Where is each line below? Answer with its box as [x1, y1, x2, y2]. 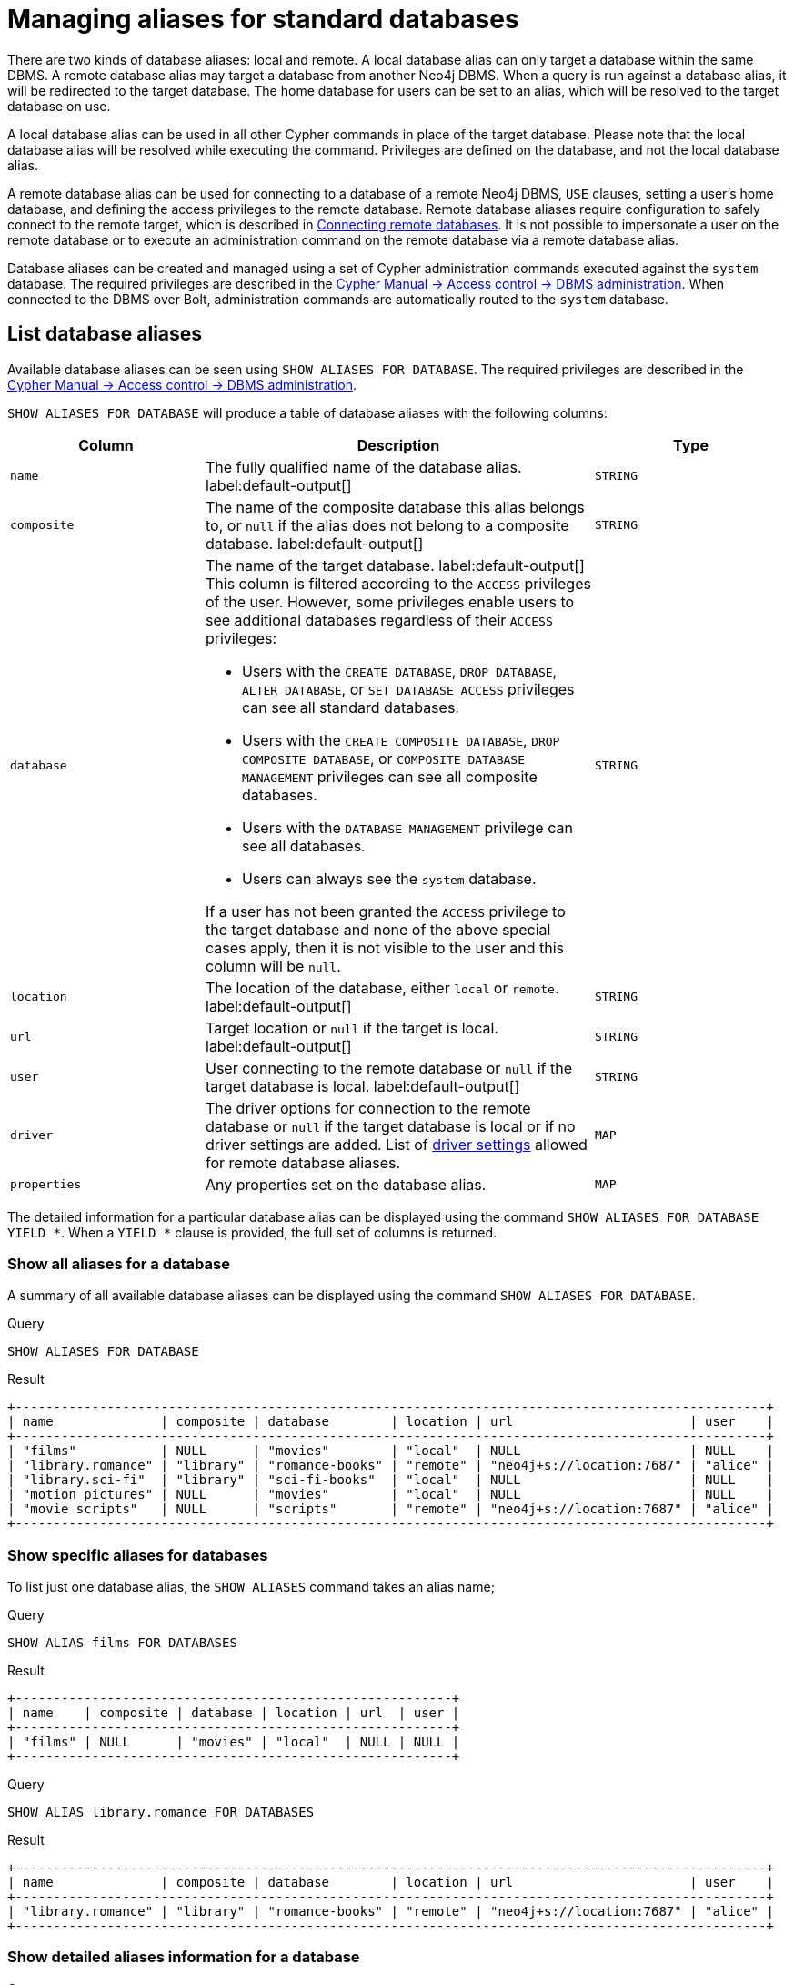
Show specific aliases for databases [7, 1545, 268, 1564]
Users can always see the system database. [242, 869, 537, 888]
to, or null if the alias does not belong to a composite [206, 515, 569, 534]
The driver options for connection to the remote [206, 1098, 531, 1117]
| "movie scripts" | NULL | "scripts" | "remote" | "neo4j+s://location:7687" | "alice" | [7, 1501, 774, 1517]
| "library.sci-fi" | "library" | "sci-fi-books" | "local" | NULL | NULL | [7, 1472, 774, 1488]
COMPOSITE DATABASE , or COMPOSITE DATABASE [242, 748, 526, 768]
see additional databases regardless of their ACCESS [206, 610, 553, 629]
